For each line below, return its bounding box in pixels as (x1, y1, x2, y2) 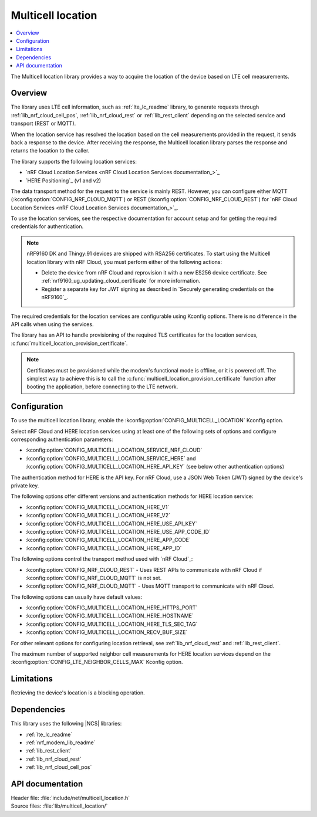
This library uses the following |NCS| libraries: (11, 720, 122, 727)
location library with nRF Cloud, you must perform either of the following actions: (26, 258, 222, 265)
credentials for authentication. (11, 223, 84, 230)
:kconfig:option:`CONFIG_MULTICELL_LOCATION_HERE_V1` (25, 503, 170, 510)
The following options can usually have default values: (11, 593, 143, 601)
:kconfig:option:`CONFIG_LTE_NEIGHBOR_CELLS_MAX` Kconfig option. (11, 659, 183, 666)
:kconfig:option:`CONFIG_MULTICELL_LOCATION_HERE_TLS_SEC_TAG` (25, 621, 198, 628)
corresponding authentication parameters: (11, 436, 113, 443)
